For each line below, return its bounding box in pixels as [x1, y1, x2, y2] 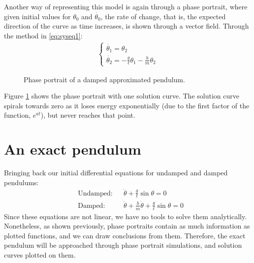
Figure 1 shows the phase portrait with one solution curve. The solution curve [4, 91, 239, 101]
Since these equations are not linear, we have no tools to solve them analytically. [4, 211, 247, 221]
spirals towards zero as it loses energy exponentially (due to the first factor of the [4, 100, 250, 110]
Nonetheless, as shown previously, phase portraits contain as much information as [4, 221, 250, 231]
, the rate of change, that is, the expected [100, 11, 226, 21]
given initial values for [4, 11, 71, 21]
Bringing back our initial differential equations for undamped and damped [4, 167, 228, 178]
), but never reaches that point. [40, 110, 135, 120]
